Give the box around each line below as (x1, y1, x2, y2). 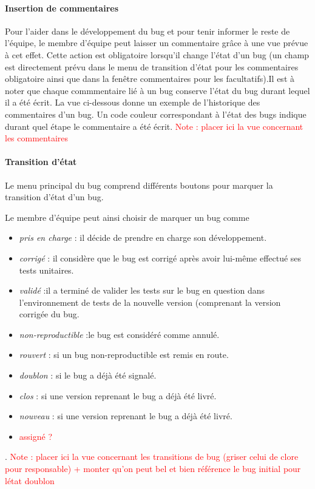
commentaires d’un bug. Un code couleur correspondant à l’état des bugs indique (5, 107, 307, 120)
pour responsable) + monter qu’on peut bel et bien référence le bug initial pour (5, 462, 301, 475)
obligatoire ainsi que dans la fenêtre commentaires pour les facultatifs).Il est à (5, 72, 294, 85)
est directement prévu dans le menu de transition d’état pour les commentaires (5, 60, 299, 73)
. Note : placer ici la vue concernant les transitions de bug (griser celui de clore (5, 450, 299, 463)
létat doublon (5, 474, 55, 487)
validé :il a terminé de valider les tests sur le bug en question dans (19, 284, 265, 297)
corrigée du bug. (19, 308, 80, 320)
